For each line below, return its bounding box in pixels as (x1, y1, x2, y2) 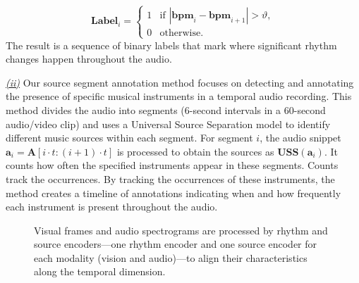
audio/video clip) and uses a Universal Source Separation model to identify (6, 116, 331, 131)
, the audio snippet (260, 130, 341, 145)
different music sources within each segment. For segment (6, 130, 253, 145)
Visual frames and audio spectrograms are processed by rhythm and (34, 222, 328, 237)
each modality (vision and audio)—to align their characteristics (34, 250, 308, 265)
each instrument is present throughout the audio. (6, 199, 218, 214)
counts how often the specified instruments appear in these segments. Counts (6, 158, 339, 172)
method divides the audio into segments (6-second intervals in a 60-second (6, 102, 326, 117)
